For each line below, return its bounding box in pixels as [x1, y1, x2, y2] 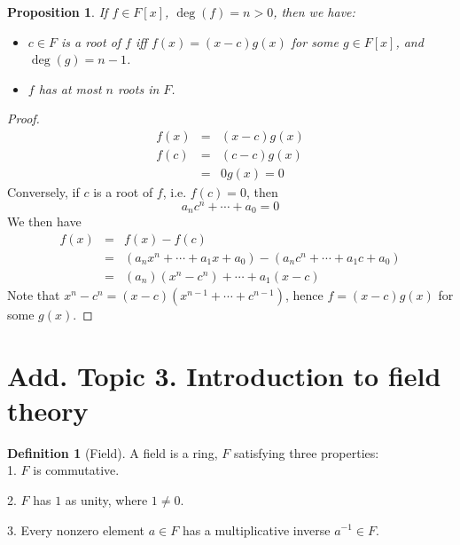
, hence [285, 285, 324, 304]
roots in [117, 79, 160, 98]
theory [7, 391, 89, 428]
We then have [7, 212, 82, 231]
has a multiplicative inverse [182, 520, 331, 539]
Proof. [7, 109, 40, 128]
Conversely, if [7, 183, 80, 201]
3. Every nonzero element [7, 520, 145, 539]
